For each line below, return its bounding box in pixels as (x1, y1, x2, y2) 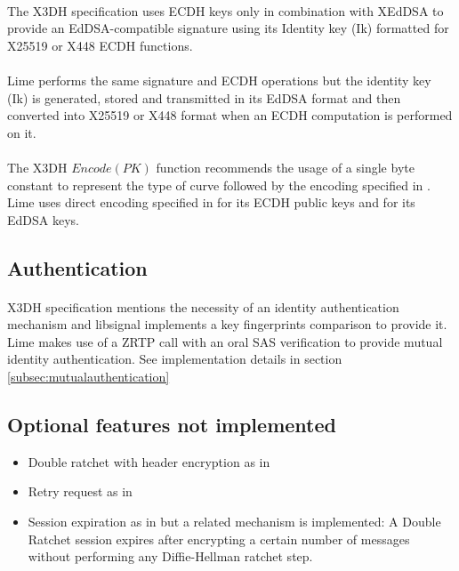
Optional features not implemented (7, 411, 336, 438)
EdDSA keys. (7, 210, 79, 229)
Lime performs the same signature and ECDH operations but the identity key (7, 70, 431, 89)
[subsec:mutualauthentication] (7, 367, 170, 386)
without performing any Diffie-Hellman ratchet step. (28, 547, 313, 566)
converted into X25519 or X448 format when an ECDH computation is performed (7, 106, 453, 125)
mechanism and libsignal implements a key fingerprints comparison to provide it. (7, 315, 447, 334)
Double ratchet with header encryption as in (28, 452, 270, 470)
